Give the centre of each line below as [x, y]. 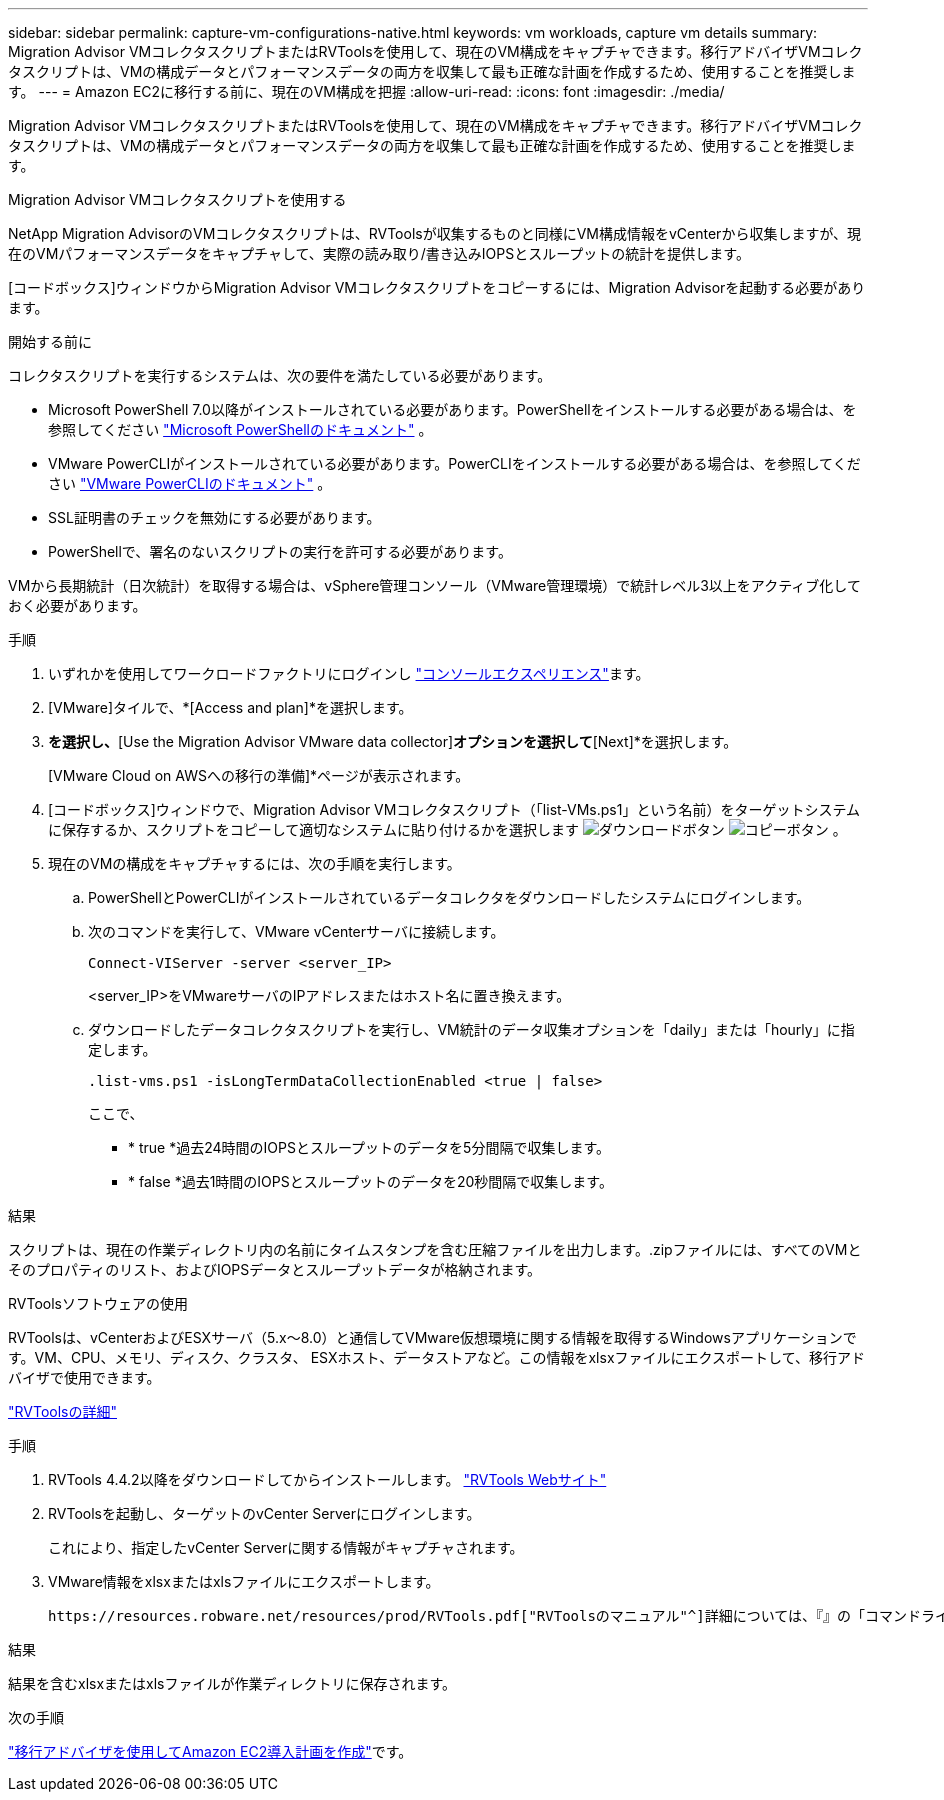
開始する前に [50, 341]
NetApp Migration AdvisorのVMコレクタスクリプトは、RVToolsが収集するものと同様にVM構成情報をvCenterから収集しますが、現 [435, 233]
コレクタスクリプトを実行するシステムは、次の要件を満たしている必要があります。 [280, 375]
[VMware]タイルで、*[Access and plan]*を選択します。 [230, 707]
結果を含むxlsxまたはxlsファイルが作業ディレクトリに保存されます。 [232, 1683]
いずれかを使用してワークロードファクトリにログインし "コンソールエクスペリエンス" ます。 [349, 673]
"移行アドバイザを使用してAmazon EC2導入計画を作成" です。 [210, 1751]
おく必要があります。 [77, 605]
